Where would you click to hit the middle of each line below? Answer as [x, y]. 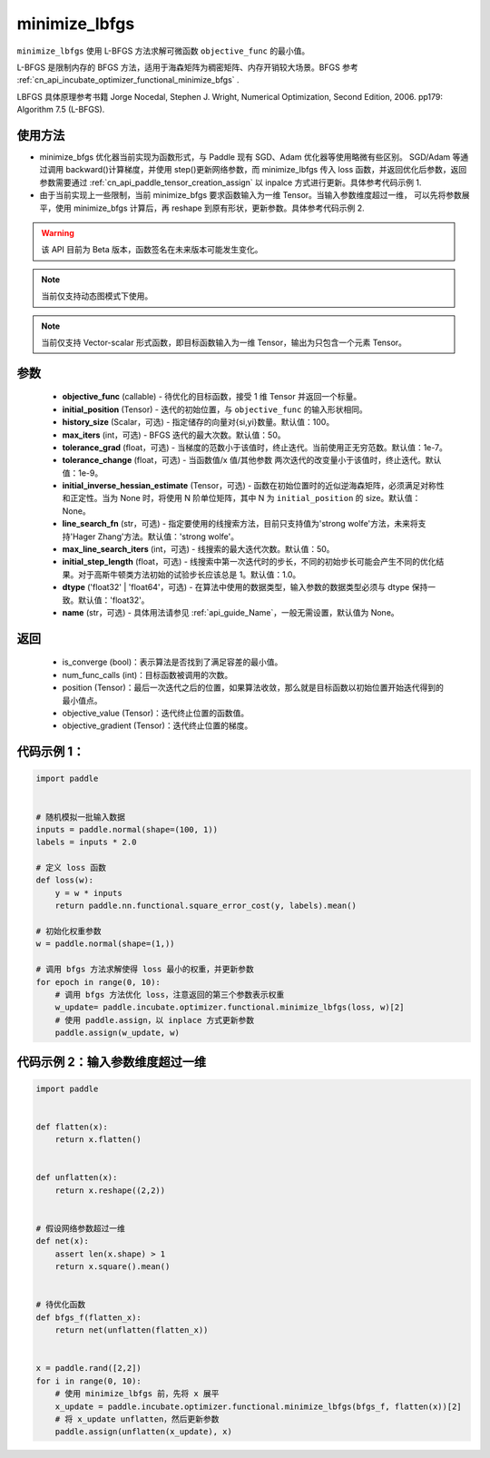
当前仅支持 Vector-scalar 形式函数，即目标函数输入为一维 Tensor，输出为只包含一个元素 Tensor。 [224, 342]
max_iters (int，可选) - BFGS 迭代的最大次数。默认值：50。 [174, 435]
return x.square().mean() [113, 1267]
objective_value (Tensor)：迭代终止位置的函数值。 [156, 713]
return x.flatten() [98, 1140]
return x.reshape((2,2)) [110, 1190]
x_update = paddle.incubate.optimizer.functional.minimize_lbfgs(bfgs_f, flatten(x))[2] [258, 1406]
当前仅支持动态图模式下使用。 [97, 296]
